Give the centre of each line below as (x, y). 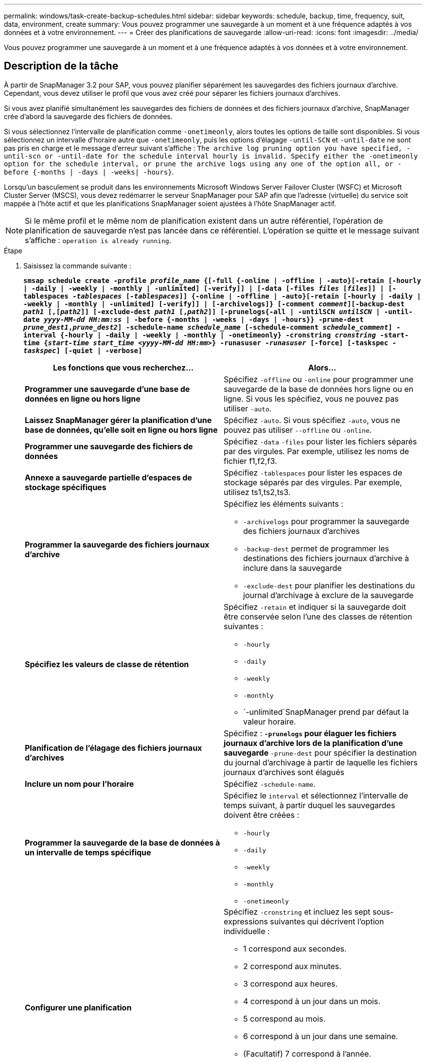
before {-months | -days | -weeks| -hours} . (89, 172)
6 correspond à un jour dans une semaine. (321, 1036)
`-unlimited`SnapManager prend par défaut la (326, 712)
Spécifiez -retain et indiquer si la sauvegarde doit (315, 607)
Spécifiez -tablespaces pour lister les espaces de (313, 472)
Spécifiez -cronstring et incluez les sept (297, 912)
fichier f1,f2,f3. (250, 461)
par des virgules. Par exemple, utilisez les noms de (317, 451)
